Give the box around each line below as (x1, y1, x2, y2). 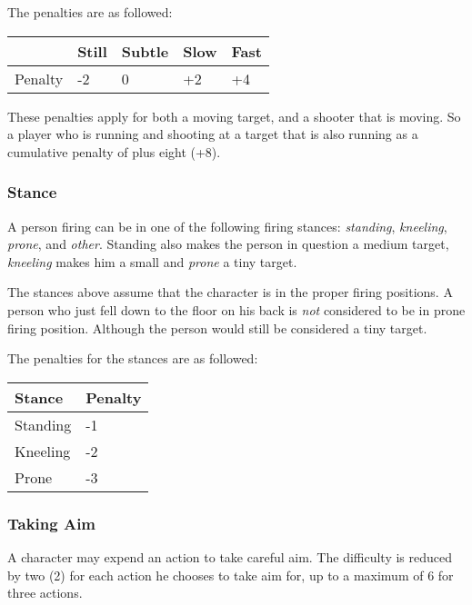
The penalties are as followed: (7, 3, 173, 21)
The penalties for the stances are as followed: (7, 349, 258, 368)
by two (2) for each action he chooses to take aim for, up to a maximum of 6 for (7, 565, 454, 584)
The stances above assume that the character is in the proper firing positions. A (7, 283, 453, 302)
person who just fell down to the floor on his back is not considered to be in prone (7, 300, 466, 319)
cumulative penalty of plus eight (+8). (7, 142, 221, 161)
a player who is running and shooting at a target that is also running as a (7, 124, 418, 144)
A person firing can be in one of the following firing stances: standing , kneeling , (7, 216, 447, 235)
